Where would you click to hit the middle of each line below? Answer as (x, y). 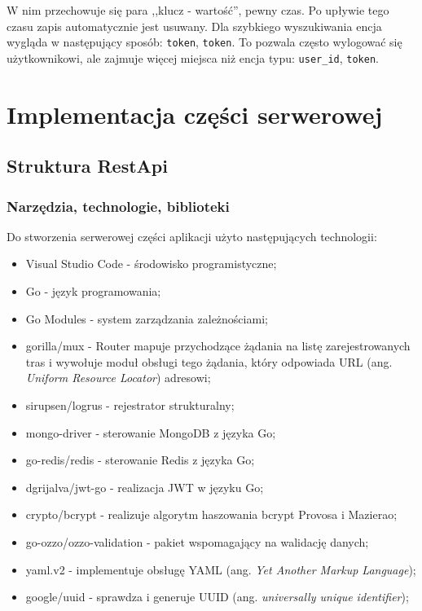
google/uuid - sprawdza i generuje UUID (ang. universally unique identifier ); (217, 597)
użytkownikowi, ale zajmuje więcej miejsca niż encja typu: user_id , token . (193, 57)
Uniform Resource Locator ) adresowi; (118, 378)
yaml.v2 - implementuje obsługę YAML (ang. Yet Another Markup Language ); (221, 569)
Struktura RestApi (87, 166)
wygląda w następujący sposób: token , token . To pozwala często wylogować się (204, 42)
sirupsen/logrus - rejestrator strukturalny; (130, 405)
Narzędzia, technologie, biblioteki (118, 206)
